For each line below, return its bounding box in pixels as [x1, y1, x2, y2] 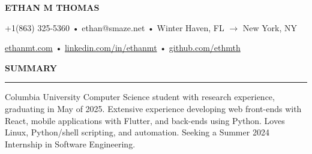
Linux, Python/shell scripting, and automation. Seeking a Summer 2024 [5, 126, 269, 138]
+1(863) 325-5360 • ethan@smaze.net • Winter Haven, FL [5, 21, 224, 34]
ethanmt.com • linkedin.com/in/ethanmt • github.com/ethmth [5, 41, 241, 54]
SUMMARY [5, 61, 57, 74]
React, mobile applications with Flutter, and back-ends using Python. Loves [5, 114, 285, 126]
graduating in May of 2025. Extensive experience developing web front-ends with [5, 102, 302, 114]
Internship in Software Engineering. [5, 137, 136, 150]
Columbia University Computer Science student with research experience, [5, 90, 275, 103]
